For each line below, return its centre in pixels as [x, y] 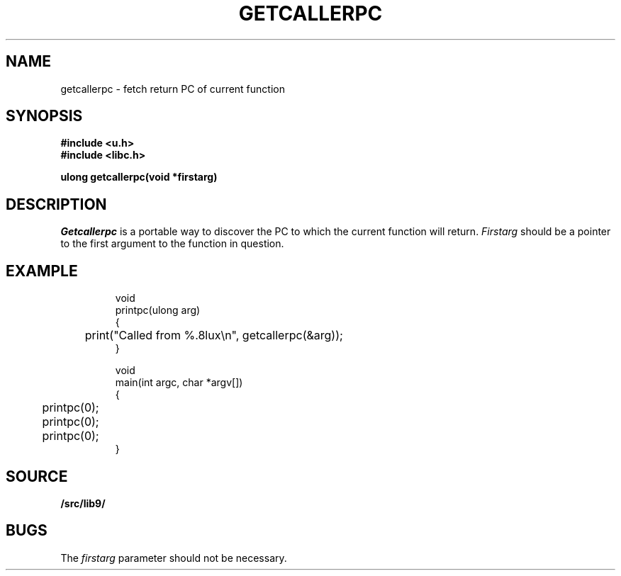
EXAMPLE [42, 271]
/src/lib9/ [83, 503]
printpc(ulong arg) [158, 310]
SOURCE [37, 476]
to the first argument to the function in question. [172, 244]
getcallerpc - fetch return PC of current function [173, 89]
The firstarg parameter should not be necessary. [174, 558]
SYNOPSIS [44, 116]
